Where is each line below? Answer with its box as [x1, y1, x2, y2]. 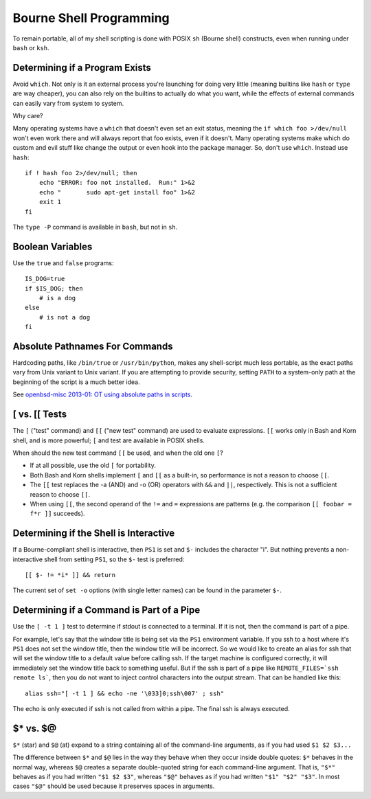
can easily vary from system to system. [12, 99, 124, 107]
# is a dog [38, 294, 76, 302]
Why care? [12, 112, 44, 120]
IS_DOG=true [25, 275, 65, 283]
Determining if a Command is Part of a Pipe [12, 605, 201, 616]
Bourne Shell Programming [12, 10, 170, 25]
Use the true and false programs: [12, 258, 114, 267]
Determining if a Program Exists [12, 62, 151, 74]
